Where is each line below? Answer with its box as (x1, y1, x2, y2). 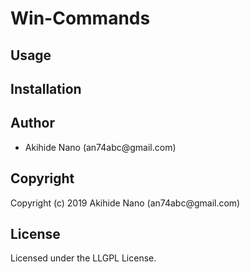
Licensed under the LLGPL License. (10, 252, 157, 264)
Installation (10, 80, 82, 97)
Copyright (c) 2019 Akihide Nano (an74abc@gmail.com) (10, 197, 241, 209)
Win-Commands (10, 7, 151, 30)
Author (10, 115, 55, 132)
